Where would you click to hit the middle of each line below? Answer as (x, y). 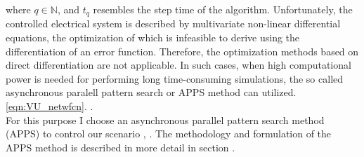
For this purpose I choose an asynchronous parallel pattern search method (165, 120)
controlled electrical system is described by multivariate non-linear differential (173, 23)
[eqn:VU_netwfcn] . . (50, 106)
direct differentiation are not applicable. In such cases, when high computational (178, 65)
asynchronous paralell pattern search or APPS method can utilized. (151, 92)
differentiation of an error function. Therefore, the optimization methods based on (182, 51)
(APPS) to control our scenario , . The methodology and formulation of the (169, 134)
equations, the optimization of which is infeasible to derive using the (153, 37)
